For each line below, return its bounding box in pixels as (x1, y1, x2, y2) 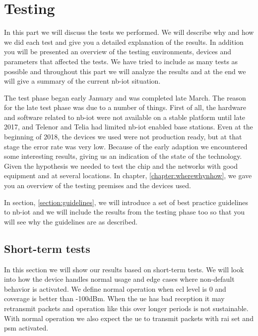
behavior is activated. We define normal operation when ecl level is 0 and (4, 283, 226, 294)
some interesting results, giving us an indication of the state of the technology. (4, 151, 242, 161)
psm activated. (4, 323, 49, 333)
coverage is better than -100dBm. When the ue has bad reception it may (4, 293, 225, 304)
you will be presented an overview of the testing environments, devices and (4, 46, 232, 57)
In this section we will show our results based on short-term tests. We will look (4, 264, 244, 274)
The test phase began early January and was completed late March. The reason (4, 92, 246, 103)
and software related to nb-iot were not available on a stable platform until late (4, 112, 246, 122)
